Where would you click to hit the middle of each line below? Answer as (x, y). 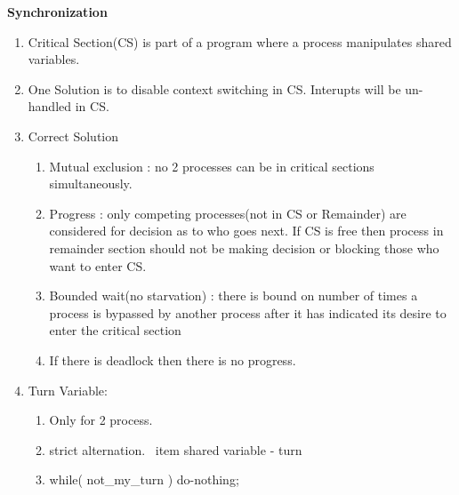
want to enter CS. (98, 265)
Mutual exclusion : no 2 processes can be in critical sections (212, 166)
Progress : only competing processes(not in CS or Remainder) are (228, 213)
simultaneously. (91, 184)
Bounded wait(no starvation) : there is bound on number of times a (234, 295)
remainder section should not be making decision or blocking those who (244, 247)
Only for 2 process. (101, 420)
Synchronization (57, 12)
